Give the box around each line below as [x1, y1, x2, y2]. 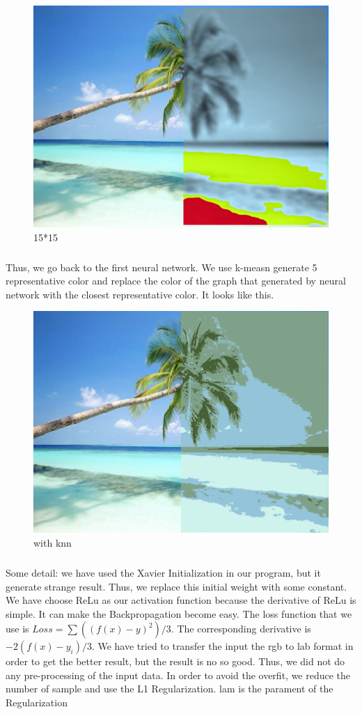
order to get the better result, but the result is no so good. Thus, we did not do [6, 654, 345, 669]
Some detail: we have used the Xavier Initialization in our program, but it [6, 565, 321, 579]
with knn [33, 535, 72, 549]
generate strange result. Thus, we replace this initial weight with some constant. [6, 579, 347, 593]
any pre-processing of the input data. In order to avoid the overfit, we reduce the [6, 667, 351, 682]
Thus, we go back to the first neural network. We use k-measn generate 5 [6, 259, 317, 274]
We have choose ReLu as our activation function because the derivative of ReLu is [6, 593, 356, 607]
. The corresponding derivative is [171, 621, 311, 636]
